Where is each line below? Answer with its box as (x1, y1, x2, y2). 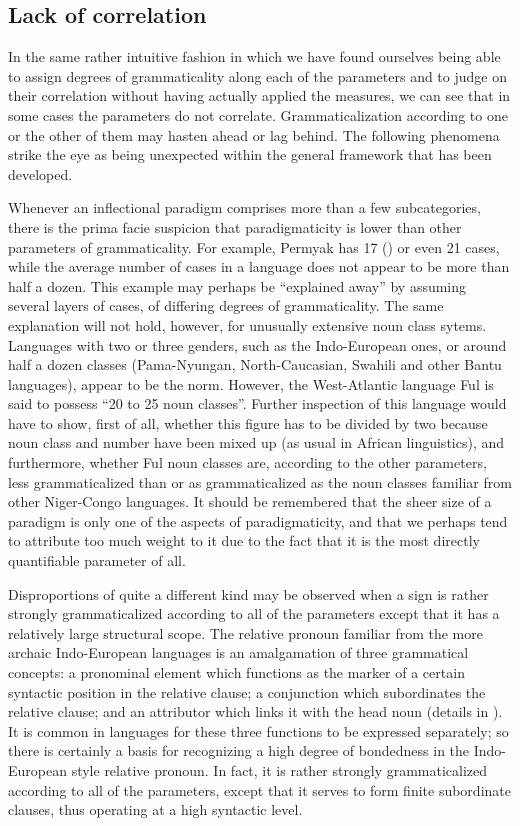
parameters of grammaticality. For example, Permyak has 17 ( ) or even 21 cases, (8, 236, 500, 257)
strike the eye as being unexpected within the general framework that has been (8, 144, 492, 165)
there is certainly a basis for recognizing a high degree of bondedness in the (8, 740, 470, 761)
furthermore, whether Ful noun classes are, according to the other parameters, (8, 452, 487, 473)
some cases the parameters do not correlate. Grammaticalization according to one (8, 104, 508, 125)
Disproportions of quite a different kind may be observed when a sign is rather (8, 583, 489, 604)
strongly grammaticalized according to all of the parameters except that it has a (8, 603, 500, 624)
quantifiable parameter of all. (8, 550, 186, 571)
